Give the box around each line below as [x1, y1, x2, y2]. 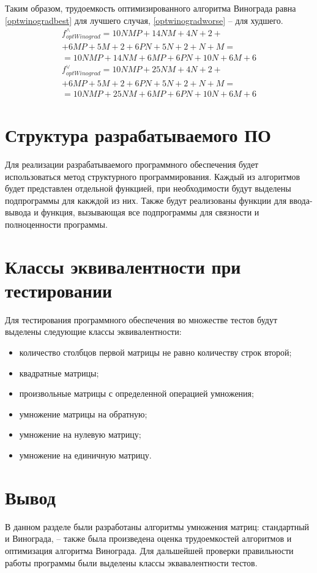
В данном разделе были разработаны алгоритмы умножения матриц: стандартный [5, 520, 310, 533]
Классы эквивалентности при [5, 253, 241, 279]
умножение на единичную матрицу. [19, 449, 152, 461]
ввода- [289, 193, 313, 206]
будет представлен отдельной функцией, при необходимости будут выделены [5, 182, 291, 195]
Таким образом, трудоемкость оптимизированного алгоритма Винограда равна [5, 2, 296, 14]
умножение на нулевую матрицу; [19, 428, 141, 441]
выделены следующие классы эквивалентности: [5, 325, 182, 338]
